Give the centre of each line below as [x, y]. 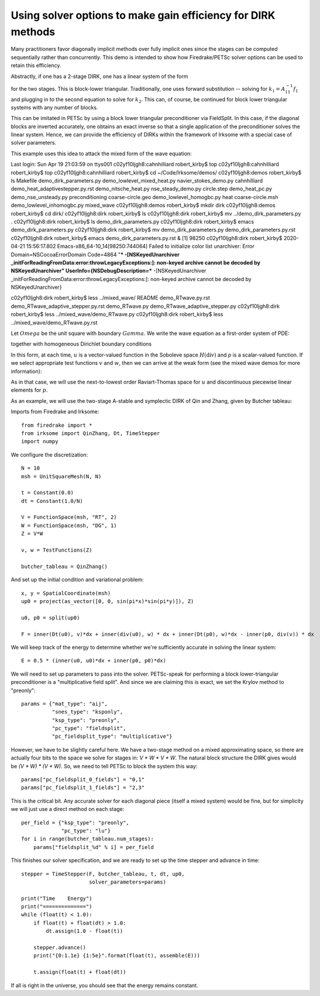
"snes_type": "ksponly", [87, 712]
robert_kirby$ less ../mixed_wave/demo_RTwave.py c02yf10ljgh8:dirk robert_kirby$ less [117, 314]
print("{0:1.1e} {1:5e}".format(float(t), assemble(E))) [116, 956]
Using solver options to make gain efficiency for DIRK [143, 15]
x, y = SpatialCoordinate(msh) [66, 593]
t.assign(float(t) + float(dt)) [80, 972]
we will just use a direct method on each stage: [68, 809]
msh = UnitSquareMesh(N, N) [61, 476]
